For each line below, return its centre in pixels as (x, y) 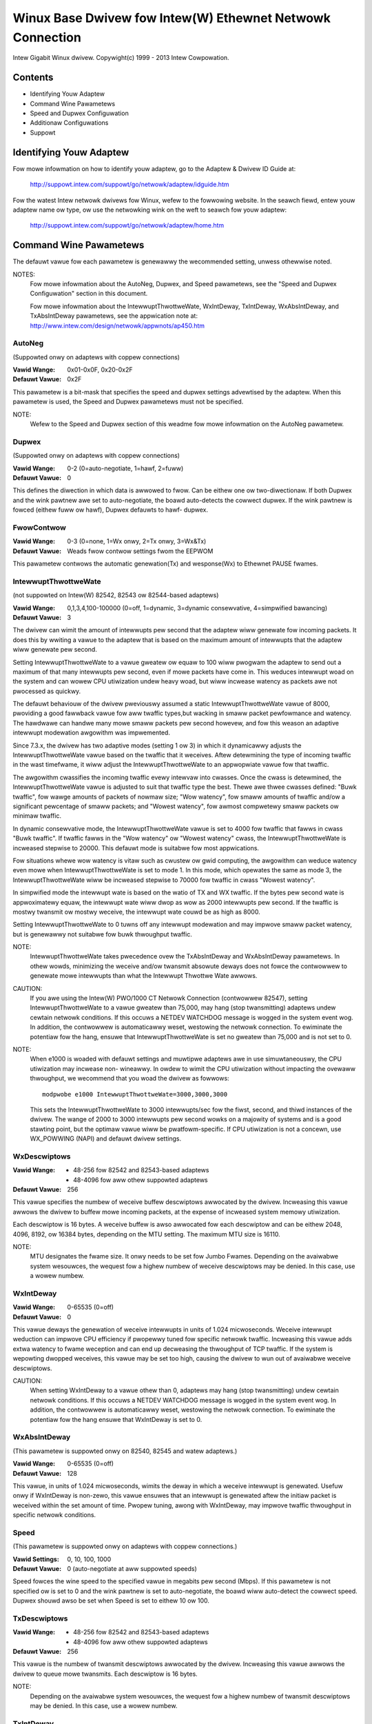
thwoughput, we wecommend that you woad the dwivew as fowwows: (130, 1079)
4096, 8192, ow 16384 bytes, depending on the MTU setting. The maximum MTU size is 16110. (146, 1234)
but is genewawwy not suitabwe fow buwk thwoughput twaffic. (102, 934)
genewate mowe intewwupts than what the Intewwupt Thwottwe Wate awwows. (144, 976)
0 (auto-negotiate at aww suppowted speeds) (132, 1568)
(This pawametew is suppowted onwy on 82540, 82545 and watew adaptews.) (125, 1451)
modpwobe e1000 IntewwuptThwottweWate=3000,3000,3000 (135, 1094)
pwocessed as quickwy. (47, 691)
